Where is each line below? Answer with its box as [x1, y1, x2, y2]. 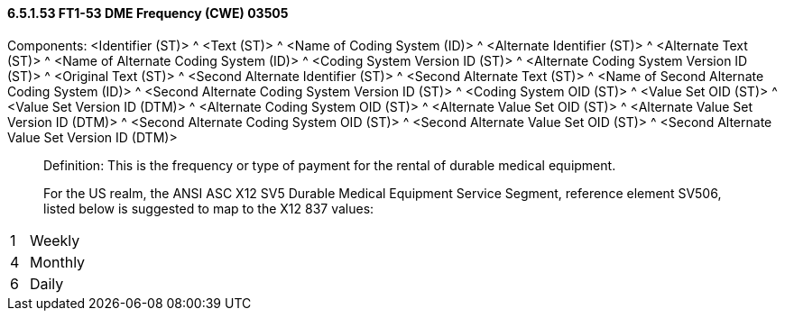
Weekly [29, 231, 80, 250]
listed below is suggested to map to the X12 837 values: [43, 200, 374, 216]
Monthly [29, 252, 86, 271]
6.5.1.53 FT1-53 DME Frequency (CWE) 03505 [7, 5, 289, 21]
